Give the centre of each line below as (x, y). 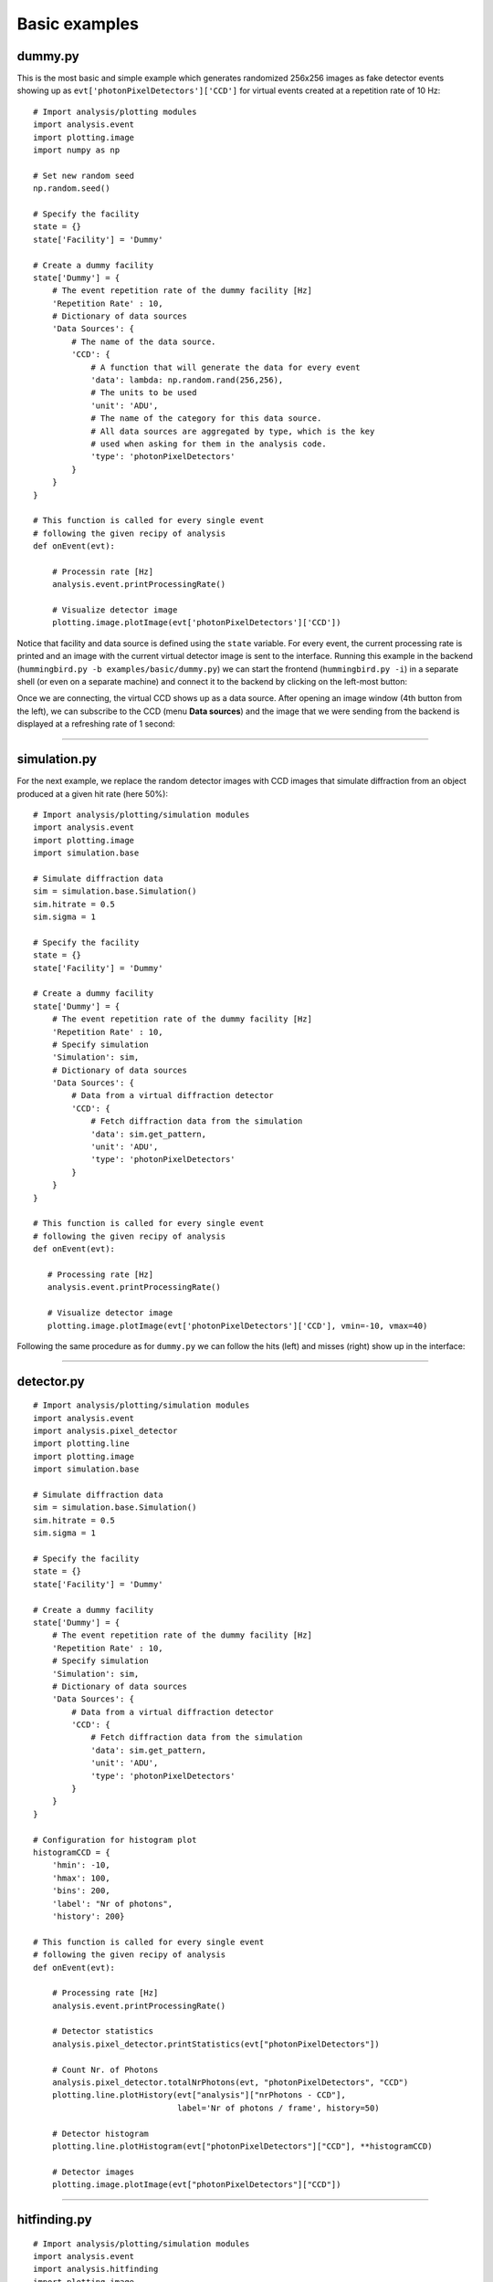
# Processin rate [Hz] (103, 571)
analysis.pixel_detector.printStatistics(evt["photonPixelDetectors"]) (215, 2044)
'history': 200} (88, 1916)
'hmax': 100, (81, 1878)
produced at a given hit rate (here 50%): (93, 793)
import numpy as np (77, 150)
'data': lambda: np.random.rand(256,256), (187, 380)
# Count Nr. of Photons (105, 2069)
